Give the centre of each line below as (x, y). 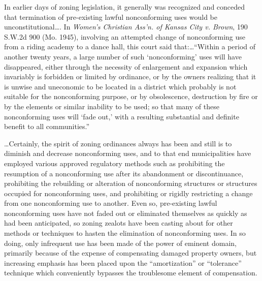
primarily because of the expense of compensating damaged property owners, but (130, 253)
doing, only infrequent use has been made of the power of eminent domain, (120, 243)
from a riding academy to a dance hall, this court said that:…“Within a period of (130, 46)
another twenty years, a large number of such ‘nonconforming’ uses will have (123, 56)
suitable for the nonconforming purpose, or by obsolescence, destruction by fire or (131, 96)
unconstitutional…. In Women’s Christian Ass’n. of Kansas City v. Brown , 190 (126, 27)
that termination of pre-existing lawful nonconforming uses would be (111, 17)
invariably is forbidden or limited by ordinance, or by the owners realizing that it (130, 76)
